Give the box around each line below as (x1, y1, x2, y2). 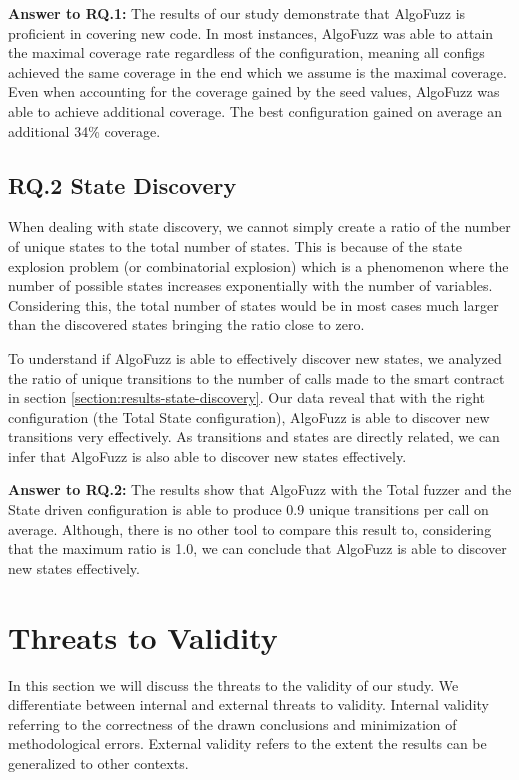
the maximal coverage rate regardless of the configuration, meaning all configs (8, 42, 485, 63)
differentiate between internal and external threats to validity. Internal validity (8, 694, 489, 715)
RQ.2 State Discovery (8, 169, 237, 200)
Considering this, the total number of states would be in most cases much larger (8, 294, 499, 315)
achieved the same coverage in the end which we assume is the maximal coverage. (8, 61, 507, 82)
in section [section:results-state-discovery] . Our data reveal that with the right (8, 387, 486, 408)
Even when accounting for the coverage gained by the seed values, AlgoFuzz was (8, 81, 500, 102)
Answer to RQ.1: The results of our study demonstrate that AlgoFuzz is (8, 3, 466, 23)
